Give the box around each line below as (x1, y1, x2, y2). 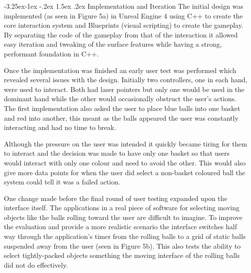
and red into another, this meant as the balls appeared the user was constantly (4, 112, 238, 123)
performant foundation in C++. (4, 48, 99, 58)
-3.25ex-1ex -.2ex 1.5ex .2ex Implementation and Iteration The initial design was (4, 1, 243, 11)
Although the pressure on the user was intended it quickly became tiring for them (4, 138, 248, 148)
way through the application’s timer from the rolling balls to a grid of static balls (4, 231, 246, 241)
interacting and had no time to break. (4, 122, 117, 132)
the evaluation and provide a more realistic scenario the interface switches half (4, 221, 237, 232)
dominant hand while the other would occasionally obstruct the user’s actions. (4, 93, 236, 104)
